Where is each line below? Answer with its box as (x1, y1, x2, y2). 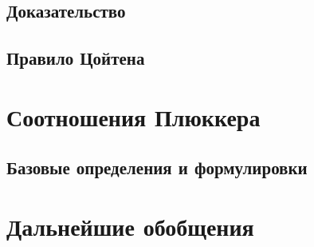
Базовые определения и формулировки (6, 155, 308, 180)
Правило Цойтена (6, 46, 145, 70)
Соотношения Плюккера (6, 100, 261, 133)
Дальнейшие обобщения (6, 209, 254, 242)
